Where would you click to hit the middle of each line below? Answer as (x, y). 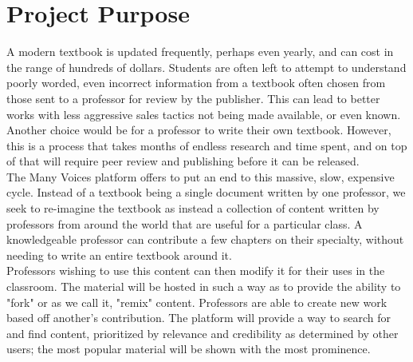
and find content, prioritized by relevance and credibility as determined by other (203, 333)
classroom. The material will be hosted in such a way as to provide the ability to (204, 286)
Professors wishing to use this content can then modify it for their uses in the (196, 271)
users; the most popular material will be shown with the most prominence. (189, 349)
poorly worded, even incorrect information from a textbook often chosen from (196, 83)
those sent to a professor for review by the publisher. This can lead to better (193, 98)
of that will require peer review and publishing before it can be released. (183, 161)
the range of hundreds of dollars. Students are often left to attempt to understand (206, 67)
